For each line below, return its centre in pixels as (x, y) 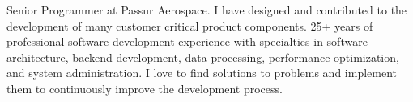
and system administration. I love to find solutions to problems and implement (202, 73)
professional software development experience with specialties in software (187, 41)
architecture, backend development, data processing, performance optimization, (203, 57)
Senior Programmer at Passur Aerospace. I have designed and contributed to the (207, 10)
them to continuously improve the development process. (145, 88)
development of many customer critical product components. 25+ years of (190, 25)
